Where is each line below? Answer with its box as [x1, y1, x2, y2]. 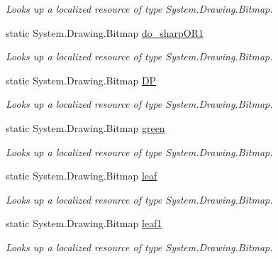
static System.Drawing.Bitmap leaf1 [6, 216, 162, 231]
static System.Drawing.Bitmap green [6, 120, 165, 135]
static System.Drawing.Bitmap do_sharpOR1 [6, 25, 204, 40]
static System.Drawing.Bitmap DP [6, 72, 157, 87]
